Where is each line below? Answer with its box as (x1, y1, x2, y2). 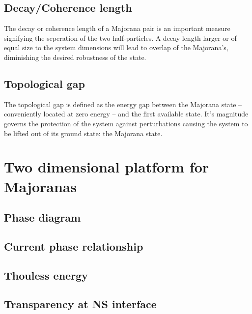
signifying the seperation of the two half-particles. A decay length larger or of (4, 32, 237, 43)
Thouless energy (4, 267, 88, 283)
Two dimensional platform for (4, 157, 209, 177)
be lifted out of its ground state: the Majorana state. (4, 128, 163, 138)
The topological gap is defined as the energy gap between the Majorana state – (4, 99, 242, 109)
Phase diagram (4, 210, 81, 225)
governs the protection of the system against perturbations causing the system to (4, 118, 248, 128)
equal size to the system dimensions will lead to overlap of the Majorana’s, (4, 42, 228, 53)
